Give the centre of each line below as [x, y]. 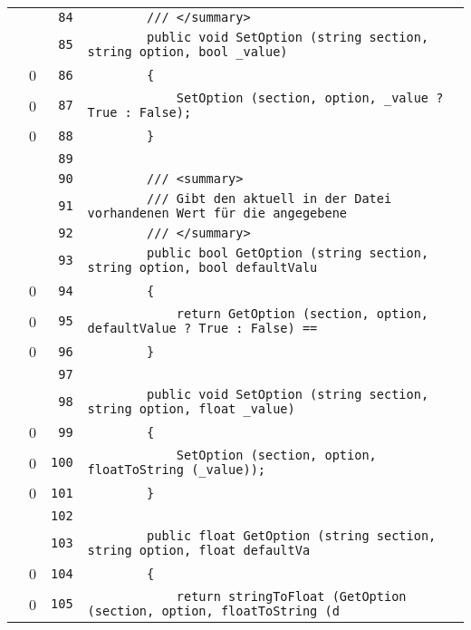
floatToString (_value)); [176, 470]
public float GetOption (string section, [292, 536]
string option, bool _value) [187, 52]
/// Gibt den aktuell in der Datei [269, 199]
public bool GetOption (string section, [288, 253]
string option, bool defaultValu [202, 267]
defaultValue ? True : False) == [202, 328]
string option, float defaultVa [199, 550]
